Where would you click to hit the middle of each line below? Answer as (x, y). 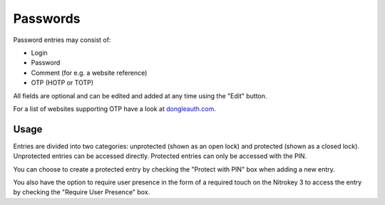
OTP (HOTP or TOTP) (62, 83)
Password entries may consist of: (62, 40)
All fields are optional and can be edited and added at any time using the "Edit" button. (140, 95)
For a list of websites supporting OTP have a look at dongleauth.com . (115, 109)
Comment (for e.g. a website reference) (89, 73)
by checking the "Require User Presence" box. (82, 192)
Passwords (47, 19)
